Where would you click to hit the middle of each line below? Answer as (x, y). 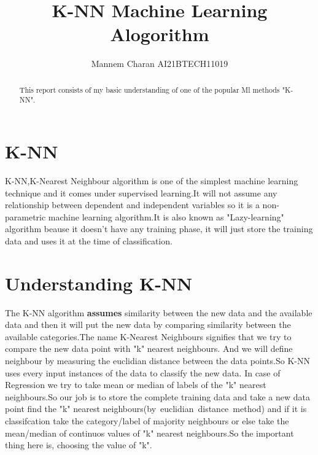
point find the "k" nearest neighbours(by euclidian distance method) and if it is (156, 409)
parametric (25, 216)
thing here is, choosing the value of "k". (79, 445)
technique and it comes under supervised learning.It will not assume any (141, 192)
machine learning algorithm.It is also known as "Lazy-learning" (166, 216)
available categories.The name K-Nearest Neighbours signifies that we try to (148, 336)
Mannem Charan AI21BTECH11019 (160, 64)
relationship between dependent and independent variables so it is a (132, 205)
